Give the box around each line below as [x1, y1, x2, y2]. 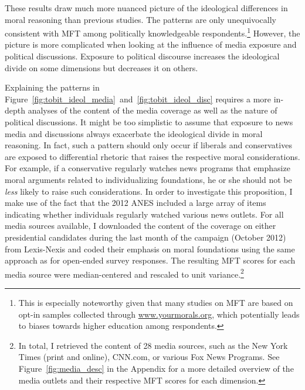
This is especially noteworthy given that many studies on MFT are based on [18, 296, 293, 308]
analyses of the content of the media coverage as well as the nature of [28, 104, 277, 116]
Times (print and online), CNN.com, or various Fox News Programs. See [18, 351, 280, 363]
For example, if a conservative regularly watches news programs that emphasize [5, 162, 290, 174]
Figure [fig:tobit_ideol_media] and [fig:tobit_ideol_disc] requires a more [5, 92, 272, 105]
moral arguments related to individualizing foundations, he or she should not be [5, 173, 292, 185]
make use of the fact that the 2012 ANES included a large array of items [5, 196, 266, 209]
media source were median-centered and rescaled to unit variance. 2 [5, 266, 244, 280]
